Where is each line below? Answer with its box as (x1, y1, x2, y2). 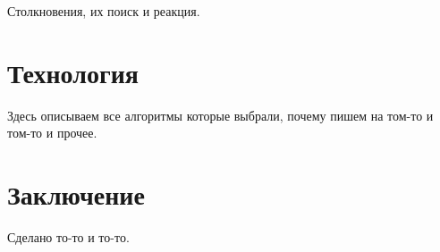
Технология (7, 54, 139, 90)
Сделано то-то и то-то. (7, 228, 130, 247)
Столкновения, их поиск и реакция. (7, 2, 200, 20)
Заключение (7, 176, 145, 213)
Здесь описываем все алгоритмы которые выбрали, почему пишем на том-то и (7, 105, 434, 124)
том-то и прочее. (7, 123, 97, 142)
